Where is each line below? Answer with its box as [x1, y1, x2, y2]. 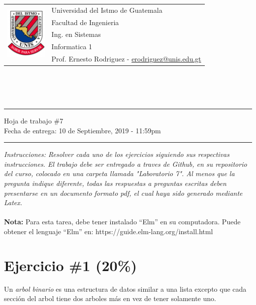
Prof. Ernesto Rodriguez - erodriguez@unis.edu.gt [51, 54, 201, 64]
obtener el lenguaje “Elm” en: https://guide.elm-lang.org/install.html [4, 226, 213, 236]
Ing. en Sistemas [51, 29, 101, 39]
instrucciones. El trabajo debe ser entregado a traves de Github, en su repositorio [4, 158, 247, 169]
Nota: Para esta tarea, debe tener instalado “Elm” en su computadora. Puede [4, 216, 241, 227]
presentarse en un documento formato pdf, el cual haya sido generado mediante [4, 187, 243, 198]
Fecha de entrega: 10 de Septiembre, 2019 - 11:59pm [4, 125, 161, 135]
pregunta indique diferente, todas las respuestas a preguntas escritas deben [4, 178, 226, 188]
